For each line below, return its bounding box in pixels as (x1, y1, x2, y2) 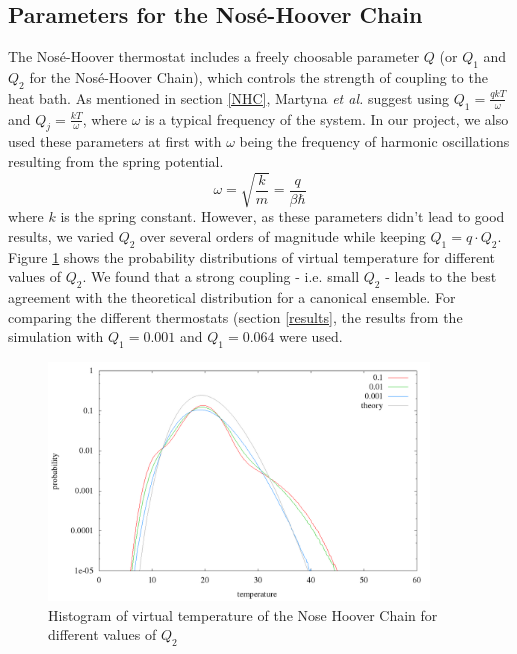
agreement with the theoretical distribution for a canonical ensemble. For (8, 286, 456, 307)
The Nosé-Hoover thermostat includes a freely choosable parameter (8, 46, 420, 67)
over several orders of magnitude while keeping (140, 225, 426, 246)
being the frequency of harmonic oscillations (239, 131, 510, 152)
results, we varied (8, 225, 114, 246)
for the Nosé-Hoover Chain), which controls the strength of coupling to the (29, 67, 488, 87)
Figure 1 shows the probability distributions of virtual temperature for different (8, 246, 495, 267)
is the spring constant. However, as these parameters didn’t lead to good (60, 206, 505, 227)
